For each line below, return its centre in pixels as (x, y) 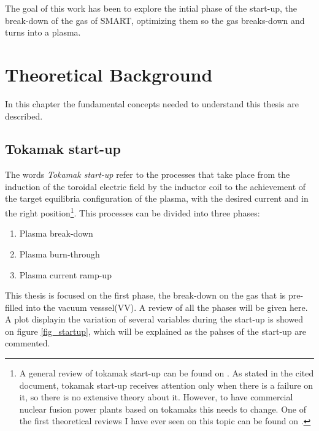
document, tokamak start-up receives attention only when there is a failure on (166, 385)
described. (24, 116)
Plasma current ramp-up (65, 274)
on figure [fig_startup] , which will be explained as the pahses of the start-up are (156, 331)
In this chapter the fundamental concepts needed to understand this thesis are (152, 103)
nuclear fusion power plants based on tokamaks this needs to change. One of (163, 409)
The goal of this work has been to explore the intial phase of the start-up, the (151, 8)
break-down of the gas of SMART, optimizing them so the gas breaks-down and (155, 20)
